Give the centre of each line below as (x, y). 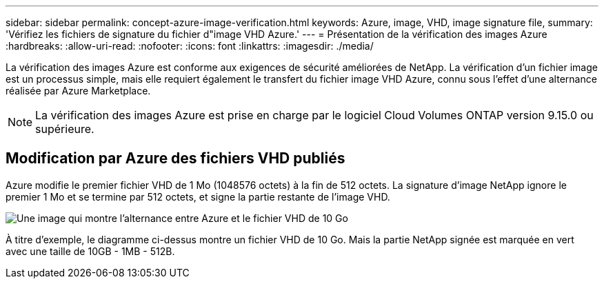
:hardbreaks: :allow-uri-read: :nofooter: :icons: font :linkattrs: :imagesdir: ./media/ (190, 46)
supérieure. (65, 129)
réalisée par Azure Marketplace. (78, 91)
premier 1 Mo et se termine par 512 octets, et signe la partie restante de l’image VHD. (198, 196)
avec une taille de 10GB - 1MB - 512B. (90, 251)
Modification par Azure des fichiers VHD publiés (175, 159)
